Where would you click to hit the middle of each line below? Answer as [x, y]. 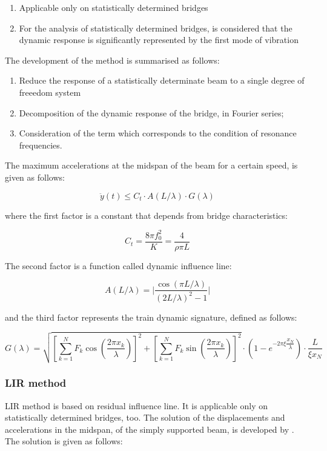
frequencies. [41, 145]
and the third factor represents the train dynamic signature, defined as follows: [151, 317]
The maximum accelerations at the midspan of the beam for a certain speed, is [151, 165]
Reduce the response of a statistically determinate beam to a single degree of [162, 80]
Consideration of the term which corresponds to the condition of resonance [158, 133]
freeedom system [50, 92]
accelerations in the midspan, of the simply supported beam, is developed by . [150, 429]
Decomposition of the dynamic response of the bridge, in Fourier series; [151, 112]
